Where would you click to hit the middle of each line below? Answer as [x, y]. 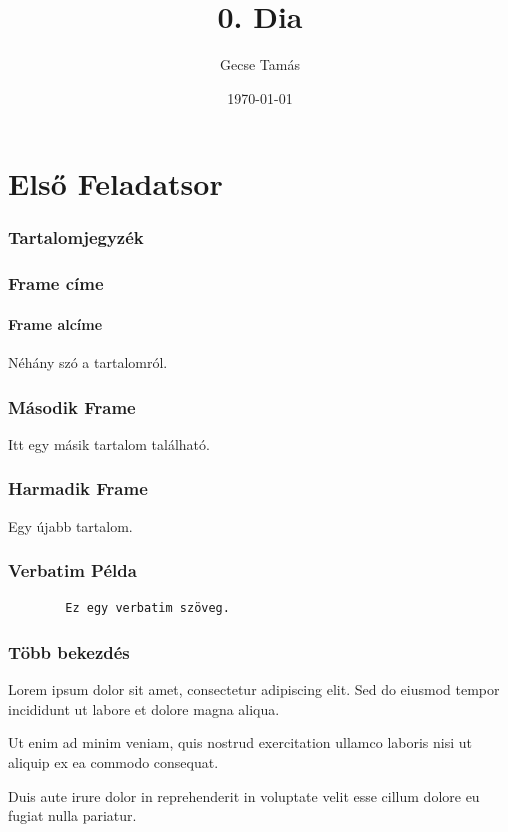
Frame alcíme [55, 323]
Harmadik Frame [78, 488]
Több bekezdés [69, 651]
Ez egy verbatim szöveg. [147, 608]
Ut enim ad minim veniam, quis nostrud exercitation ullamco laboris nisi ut [240, 742]
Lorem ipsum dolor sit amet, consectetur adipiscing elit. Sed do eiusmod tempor [254, 689]
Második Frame [72, 406]
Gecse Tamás [260, 64]
